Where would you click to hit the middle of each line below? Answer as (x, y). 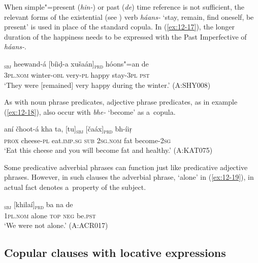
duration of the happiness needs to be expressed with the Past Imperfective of (125, 36)
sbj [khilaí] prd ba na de (39, 205)
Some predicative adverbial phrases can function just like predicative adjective (126, 167)
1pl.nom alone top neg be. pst (50, 215)
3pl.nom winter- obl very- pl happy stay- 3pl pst (77, 75)
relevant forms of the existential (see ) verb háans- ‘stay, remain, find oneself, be (129, 17)
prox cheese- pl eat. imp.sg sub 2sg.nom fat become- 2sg (88, 140)
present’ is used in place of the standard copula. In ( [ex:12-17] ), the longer (119, 27)
